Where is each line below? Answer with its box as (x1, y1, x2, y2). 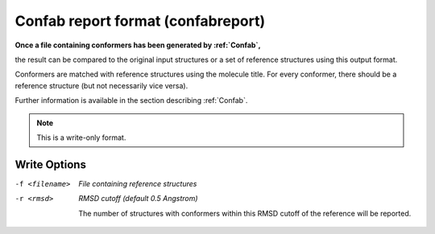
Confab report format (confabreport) (14, 12, 266, 30)
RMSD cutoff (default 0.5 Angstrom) (78, 194, 198, 203)
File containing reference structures (78, 179, 197, 188)
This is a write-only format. (36, 133, 126, 142)
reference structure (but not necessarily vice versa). (14, 80, 188, 90)
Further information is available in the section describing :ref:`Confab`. (14, 96, 248, 105)
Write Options (14, 158, 86, 171)
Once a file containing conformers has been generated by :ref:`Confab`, (14, 40, 261, 50)
